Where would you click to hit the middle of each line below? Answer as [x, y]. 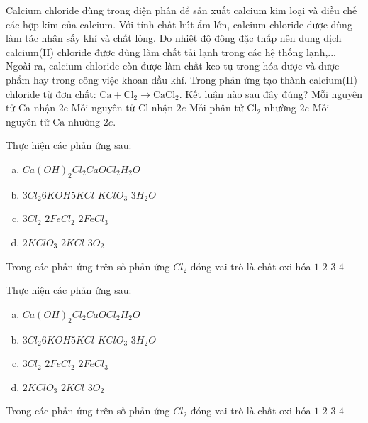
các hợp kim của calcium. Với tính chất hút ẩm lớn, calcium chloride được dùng [179, 24]
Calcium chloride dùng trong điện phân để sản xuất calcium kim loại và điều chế [182, 10]
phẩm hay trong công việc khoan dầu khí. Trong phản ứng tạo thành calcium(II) [182, 79]
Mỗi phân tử [217, 108]
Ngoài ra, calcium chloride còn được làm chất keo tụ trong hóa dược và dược [173, 66]
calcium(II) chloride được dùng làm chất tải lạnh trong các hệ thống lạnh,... [171, 51]
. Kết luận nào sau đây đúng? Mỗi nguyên [271, 93]
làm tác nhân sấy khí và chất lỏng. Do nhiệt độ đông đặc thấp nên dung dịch [174, 38]
